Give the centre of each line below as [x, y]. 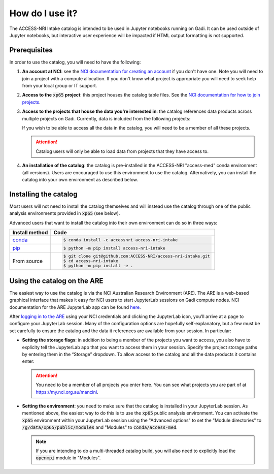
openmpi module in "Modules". [68, 458]
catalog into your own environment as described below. [80, 179]
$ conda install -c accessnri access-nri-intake [121, 240]
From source [28, 261]
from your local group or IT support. [60, 86]
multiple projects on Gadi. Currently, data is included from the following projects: [106, 118]
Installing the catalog [43, 194]
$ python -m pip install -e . [98, 266]
